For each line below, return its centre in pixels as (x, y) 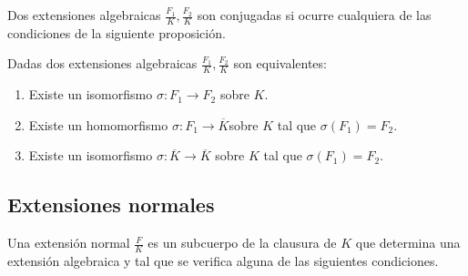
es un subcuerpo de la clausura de (242, 243)
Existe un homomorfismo (98, 124)
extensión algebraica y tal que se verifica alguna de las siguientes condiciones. (223, 261)
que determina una (408, 243)
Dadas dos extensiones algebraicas (102, 63)
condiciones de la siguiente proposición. (117, 32)
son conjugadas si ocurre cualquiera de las (314, 15)
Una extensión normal (69, 243)
